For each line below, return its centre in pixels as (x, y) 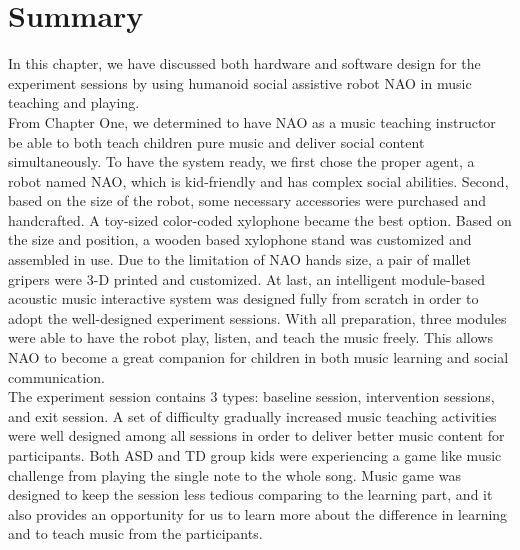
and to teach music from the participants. (135, 533)
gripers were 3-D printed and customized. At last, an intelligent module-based (247, 278)
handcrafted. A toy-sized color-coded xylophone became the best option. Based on (260, 219)
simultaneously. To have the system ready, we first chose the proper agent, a (241, 161)
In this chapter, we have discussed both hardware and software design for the (244, 63)
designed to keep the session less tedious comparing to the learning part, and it (250, 494)
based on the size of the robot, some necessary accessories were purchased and (247, 200)
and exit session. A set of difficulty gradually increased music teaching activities (252, 415)
